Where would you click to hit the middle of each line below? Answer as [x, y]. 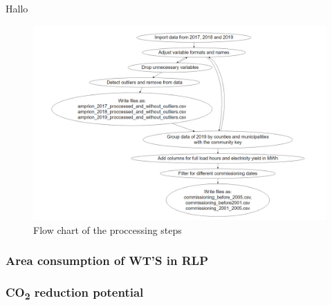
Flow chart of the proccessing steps [108, 229]
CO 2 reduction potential [75, 293]
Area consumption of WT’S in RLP [107, 260]
